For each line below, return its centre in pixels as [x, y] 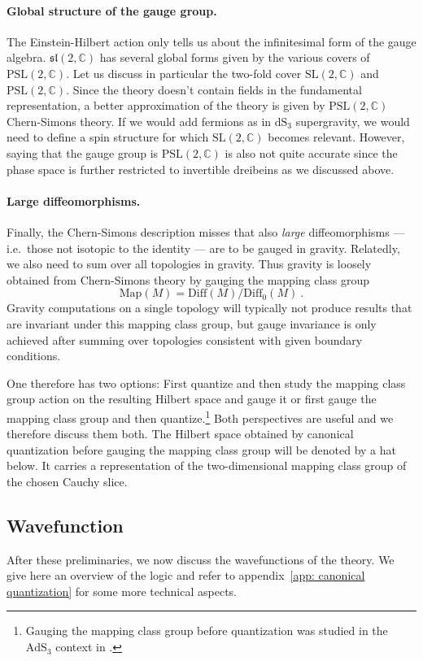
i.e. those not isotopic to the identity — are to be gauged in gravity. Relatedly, [203, 248]
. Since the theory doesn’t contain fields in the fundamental [214, 89]
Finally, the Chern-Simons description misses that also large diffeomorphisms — [206, 231]
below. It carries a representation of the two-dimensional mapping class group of [207, 465]
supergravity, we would [353, 121]
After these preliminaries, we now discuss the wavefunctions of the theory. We [201, 559]
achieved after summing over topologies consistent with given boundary [185, 339]
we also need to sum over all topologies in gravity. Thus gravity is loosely [189, 264]
